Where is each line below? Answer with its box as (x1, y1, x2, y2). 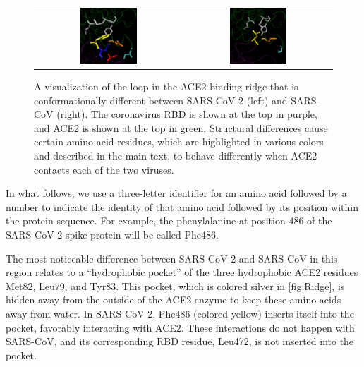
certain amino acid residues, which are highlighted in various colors (34, 134, 324, 149)
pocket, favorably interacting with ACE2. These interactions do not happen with (6, 320, 355, 335)
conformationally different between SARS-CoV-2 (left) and (34, 92, 288, 107)
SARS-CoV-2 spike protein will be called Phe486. (6, 227, 219, 241)
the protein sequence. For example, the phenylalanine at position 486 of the (6, 213, 332, 228)
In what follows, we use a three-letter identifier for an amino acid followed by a (6, 186, 347, 200)
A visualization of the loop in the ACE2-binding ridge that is (34, 79, 298, 94)
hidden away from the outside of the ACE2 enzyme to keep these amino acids (6, 292, 341, 307)
